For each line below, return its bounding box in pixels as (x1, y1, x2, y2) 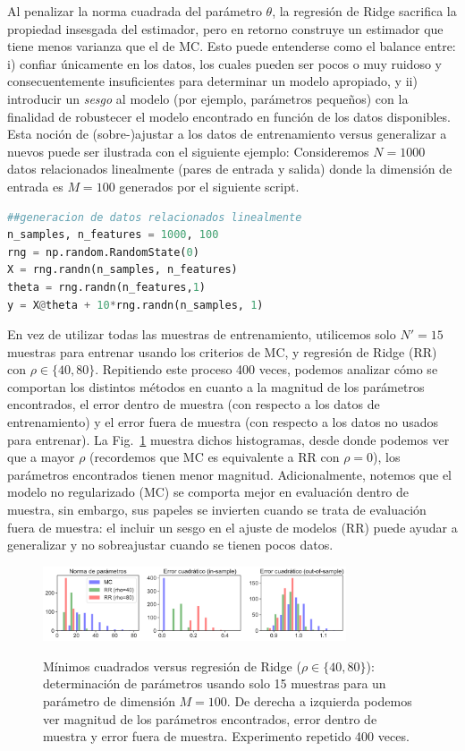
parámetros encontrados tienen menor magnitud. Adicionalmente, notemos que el (7, 465, 452, 483)
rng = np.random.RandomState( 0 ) (7, 245, 199, 259)
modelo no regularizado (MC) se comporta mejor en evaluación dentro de (7, 482, 410, 501)
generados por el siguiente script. (119, 176, 300, 195)
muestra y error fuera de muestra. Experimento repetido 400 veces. (43, 727, 410, 746)
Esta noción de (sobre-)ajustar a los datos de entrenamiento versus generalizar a (7, 124, 447, 143)
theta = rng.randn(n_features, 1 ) (7, 280, 206, 294)
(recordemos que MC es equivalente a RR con (89, 448, 340, 466)
